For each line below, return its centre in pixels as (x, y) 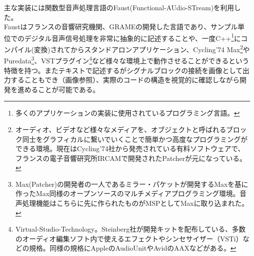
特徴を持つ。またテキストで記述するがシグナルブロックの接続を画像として (123, 70)
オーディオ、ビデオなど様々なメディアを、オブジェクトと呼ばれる (121, 129)
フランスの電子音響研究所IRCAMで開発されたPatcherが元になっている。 (131, 158)
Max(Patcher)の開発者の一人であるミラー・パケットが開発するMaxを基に (132, 184)
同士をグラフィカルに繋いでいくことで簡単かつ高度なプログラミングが (135, 139)
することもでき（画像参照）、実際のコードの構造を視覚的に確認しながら (125, 80)
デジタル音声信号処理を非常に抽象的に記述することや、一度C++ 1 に (133, 37)
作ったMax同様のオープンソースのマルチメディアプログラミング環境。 (127, 193)
